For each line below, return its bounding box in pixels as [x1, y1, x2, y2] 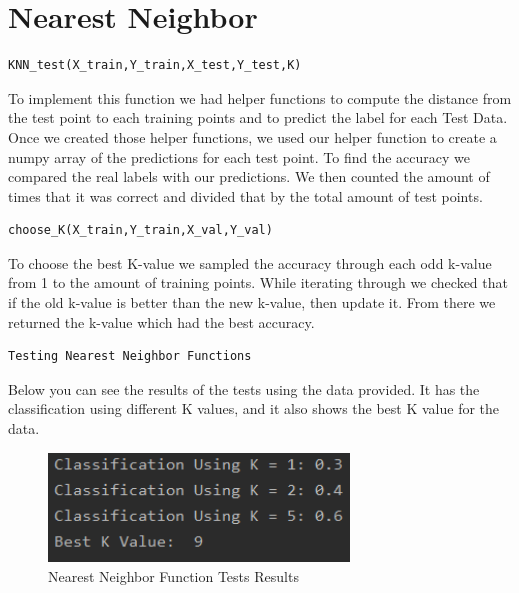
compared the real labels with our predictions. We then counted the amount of [8, 166, 490, 187]
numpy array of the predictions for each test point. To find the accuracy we [8, 146, 470, 167]
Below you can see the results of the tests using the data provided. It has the [8, 378, 480, 399]
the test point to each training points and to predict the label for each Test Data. [8, 107, 508, 128]
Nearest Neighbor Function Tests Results [48, 565, 299, 586]
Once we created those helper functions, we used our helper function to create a [8, 126, 497, 147]
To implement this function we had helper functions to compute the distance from [8, 87, 512, 108]
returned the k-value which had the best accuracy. [8, 311, 315, 332]
